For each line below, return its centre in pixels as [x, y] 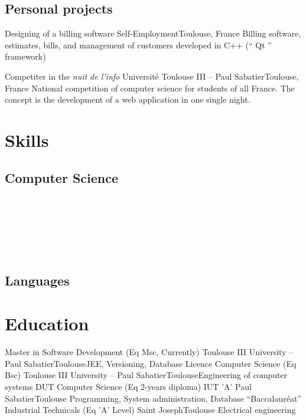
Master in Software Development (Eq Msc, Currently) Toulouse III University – [149, 352]
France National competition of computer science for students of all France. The [150, 88]
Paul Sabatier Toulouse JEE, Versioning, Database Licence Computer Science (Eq [151, 363]
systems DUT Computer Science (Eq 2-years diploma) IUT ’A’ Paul [128, 386]
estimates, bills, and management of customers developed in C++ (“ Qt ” [138, 45]
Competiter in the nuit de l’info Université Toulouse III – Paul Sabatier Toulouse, [152, 76]
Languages [37, 280]
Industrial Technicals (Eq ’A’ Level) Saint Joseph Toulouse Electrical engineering [150, 410]
